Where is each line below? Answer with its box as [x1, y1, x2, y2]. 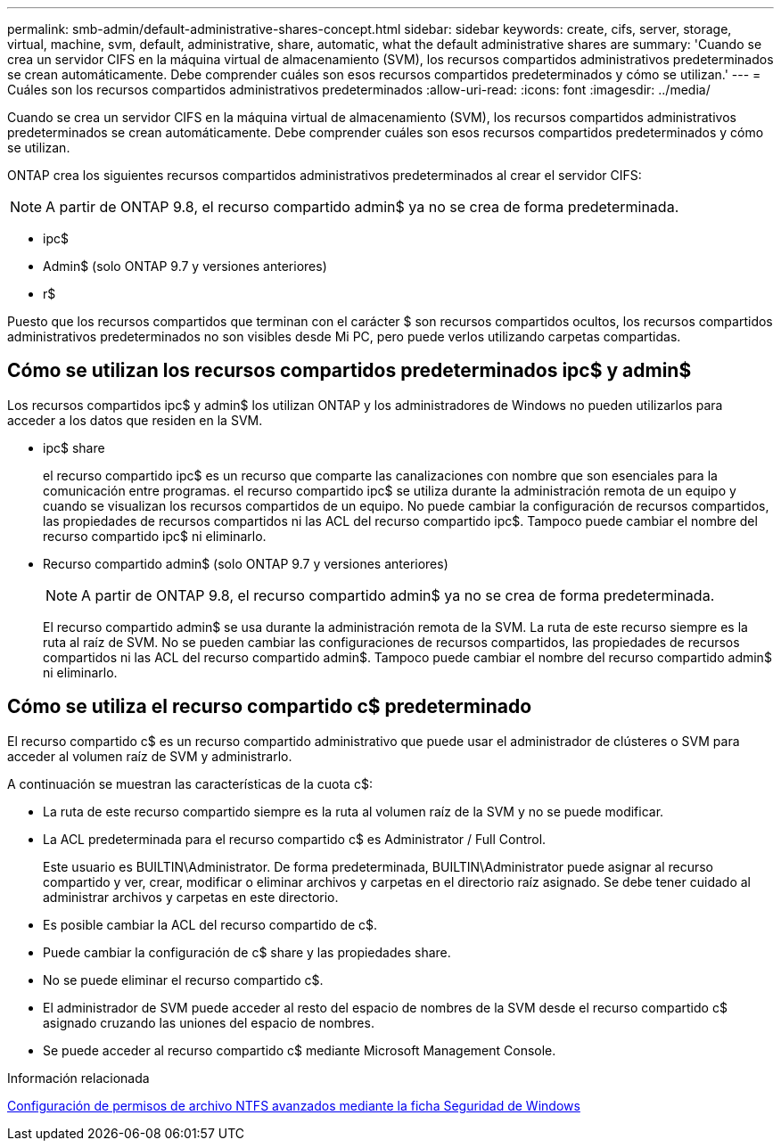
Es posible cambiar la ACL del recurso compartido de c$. [43, 916, 378, 932]
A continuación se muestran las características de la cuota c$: [7, 775, 373, 791]
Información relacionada [7, 1070, 150, 1086]
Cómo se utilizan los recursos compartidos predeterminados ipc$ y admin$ [7, 359, 692, 382]
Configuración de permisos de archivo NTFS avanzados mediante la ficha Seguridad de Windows [7, 1097, 580, 1113]
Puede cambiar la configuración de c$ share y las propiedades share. [43, 944, 451, 960]
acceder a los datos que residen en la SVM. [7, 412, 263, 428]
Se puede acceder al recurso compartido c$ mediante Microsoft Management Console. [43, 1042, 556, 1058]
